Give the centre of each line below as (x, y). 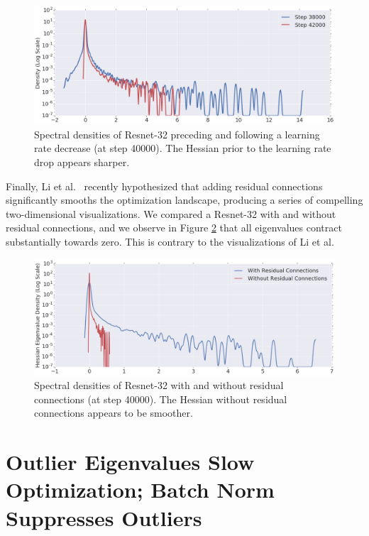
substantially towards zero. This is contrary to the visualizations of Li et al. (170, 242)
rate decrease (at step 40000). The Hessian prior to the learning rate (183, 148)
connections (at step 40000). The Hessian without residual (161, 399)
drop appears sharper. (82, 162)
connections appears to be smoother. (114, 413)
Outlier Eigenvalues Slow (130, 462)
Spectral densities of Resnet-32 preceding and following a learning (177, 134)
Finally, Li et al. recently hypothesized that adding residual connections (164, 186)
